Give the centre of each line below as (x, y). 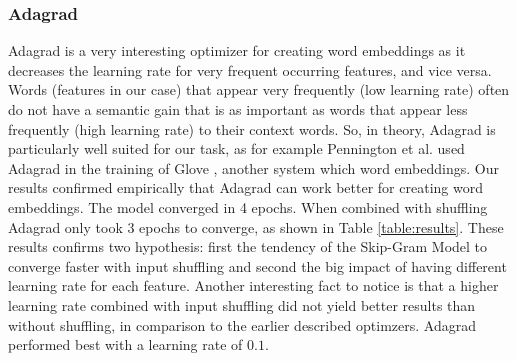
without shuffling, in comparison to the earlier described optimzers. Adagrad (242, 324)
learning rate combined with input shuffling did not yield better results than (242, 304)
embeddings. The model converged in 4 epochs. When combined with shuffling (248, 206)
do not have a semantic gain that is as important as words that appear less (238, 109)
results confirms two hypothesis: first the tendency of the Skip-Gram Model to (248, 246)
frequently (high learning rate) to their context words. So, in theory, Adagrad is (252, 128)
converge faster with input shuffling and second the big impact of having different (257, 265)
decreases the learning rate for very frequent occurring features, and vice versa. (250, 69)
